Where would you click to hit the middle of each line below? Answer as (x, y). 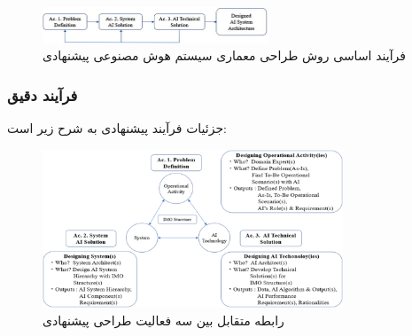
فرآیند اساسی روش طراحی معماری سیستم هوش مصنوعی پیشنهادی (224, 55)
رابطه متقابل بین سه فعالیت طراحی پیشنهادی (163, 320)
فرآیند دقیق (43, 94)
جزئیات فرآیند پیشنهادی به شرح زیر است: (117, 128)
